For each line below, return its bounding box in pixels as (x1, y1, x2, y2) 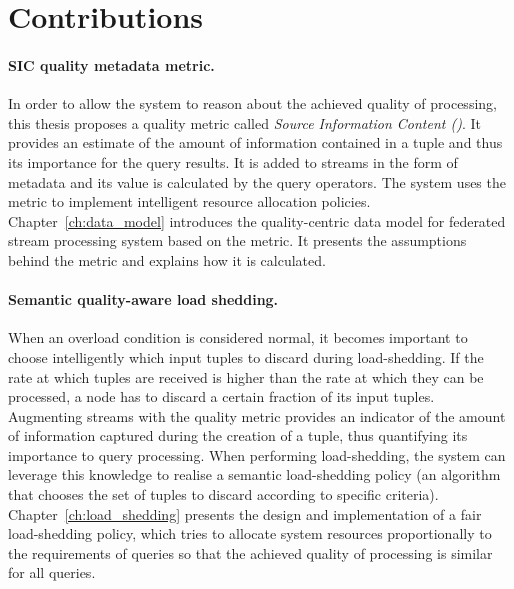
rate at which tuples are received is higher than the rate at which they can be (8, 366, 484, 387)
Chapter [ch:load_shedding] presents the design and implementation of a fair (8, 503, 482, 524)
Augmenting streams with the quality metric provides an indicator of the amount (8, 405, 506, 426)
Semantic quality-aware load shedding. (8, 289, 279, 310)
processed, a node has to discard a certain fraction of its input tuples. (8, 386, 435, 407)
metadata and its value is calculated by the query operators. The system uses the (8, 171, 506, 192)
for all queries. (8, 562, 96, 583)
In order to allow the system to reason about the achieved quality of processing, (8, 93, 497, 114)
